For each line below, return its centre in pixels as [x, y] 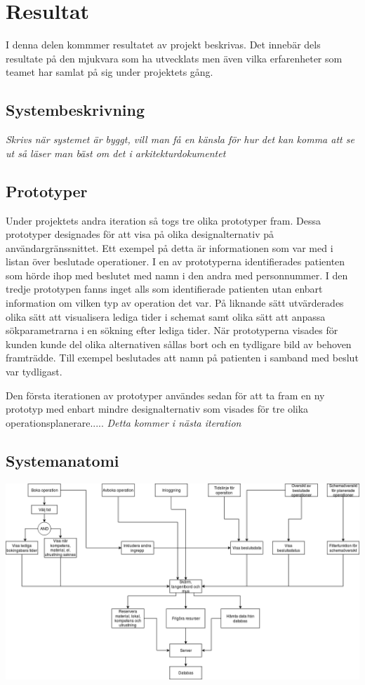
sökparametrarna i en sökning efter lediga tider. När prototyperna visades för [172, 330]
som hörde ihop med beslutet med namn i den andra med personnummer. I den [177, 275]
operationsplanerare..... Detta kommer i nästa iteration [124, 422]
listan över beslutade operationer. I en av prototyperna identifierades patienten [175, 261]
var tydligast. [34, 372]
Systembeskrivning [75, 110]
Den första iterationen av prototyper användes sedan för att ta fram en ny [165, 395]
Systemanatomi [62, 460]
